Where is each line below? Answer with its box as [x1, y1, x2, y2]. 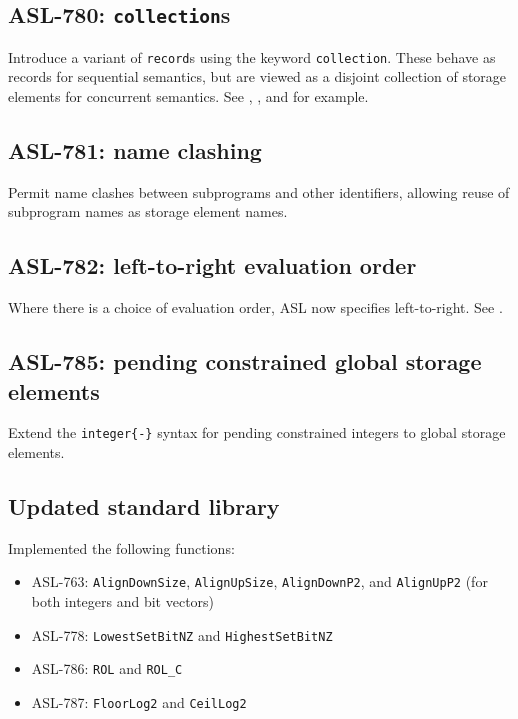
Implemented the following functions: [8, 537, 235, 558]
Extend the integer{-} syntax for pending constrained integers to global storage [8, 422, 506, 443]
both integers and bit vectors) [31, 591, 215, 612]
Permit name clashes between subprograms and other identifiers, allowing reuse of [8, 181, 510, 202]
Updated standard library [8, 491, 280, 522]
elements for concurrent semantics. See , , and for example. [8, 86, 369, 107]
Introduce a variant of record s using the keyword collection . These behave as [8, 46, 496, 67]
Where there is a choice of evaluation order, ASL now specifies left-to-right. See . [8, 297, 503, 318]
